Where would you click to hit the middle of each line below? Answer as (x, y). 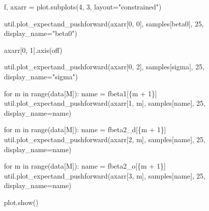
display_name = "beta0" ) (41, 33)
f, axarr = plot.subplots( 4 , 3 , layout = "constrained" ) (83, 6)
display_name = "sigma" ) (41, 76)
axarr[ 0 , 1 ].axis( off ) (33, 50)
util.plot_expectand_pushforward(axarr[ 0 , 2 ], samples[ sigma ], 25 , (104, 67)
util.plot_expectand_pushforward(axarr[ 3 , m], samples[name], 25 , (105, 175)
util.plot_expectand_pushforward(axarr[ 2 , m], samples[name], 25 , (105, 139)
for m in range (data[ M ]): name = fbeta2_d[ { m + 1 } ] (85, 129)
